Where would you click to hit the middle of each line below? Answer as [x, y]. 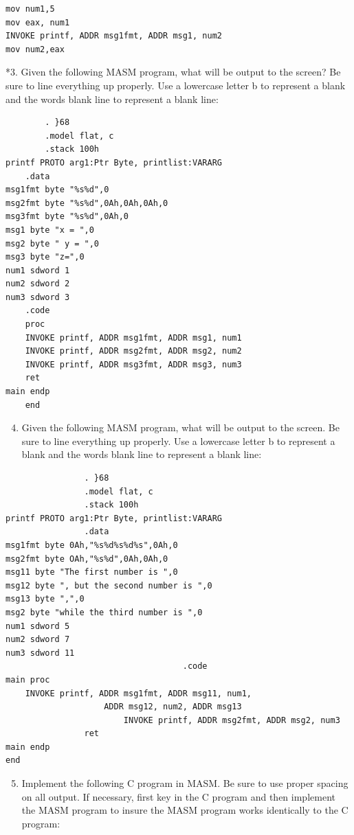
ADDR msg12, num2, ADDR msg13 [173, 707]
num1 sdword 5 [38, 626]
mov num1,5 [30, 9]
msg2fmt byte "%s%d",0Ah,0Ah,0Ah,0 [87, 203]
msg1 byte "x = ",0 [50, 230]
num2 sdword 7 [38, 640]
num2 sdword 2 [38, 284]
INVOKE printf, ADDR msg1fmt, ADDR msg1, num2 [114, 36]
